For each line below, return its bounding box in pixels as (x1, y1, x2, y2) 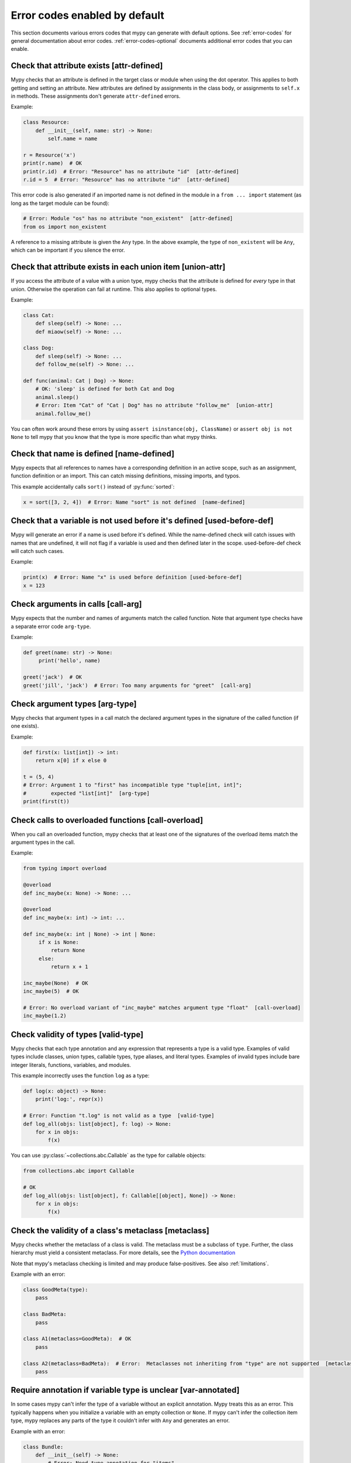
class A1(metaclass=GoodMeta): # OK (23, 1335, 132, 1342)
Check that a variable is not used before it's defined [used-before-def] (11, 516, 274, 526)
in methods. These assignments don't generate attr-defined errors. (11, 92, 181, 99)
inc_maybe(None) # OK (23, 980, 88, 986)
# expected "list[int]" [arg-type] (23, 790, 150, 796)
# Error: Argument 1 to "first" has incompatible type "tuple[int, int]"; (23, 782, 243, 788)
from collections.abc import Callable (23, 1167, 135, 1174)
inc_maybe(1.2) (23, 1012, 67, 1019)
